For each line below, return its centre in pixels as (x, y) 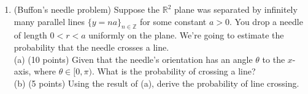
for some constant (173, 21)
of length (30, 35)
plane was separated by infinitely (236, 9)
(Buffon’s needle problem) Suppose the (87, 9)
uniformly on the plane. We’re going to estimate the (186, 35)
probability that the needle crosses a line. (91, 47)
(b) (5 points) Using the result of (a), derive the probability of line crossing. (156, 83)
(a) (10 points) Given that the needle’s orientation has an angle (133, 59)
